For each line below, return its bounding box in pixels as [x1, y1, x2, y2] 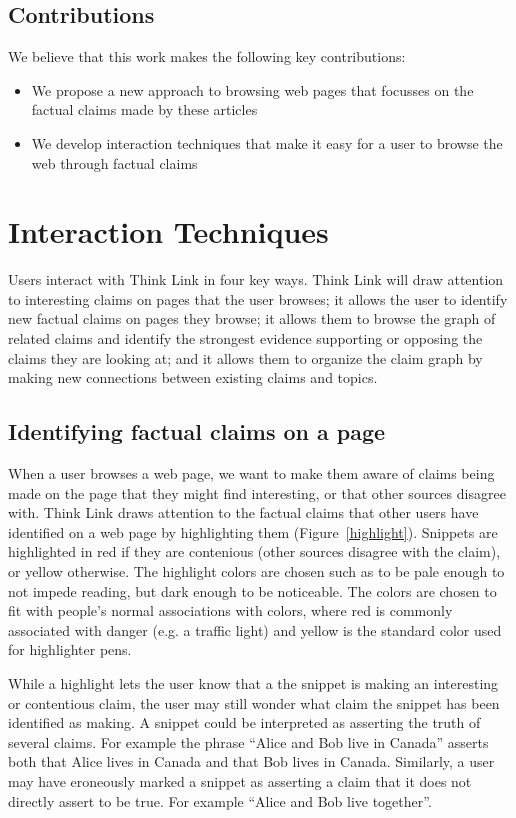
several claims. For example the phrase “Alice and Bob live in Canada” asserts [8, 731, 489, 752]
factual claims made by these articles [31, 99, 258, 120]
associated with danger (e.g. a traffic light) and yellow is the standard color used [8, 619, 502, 640]
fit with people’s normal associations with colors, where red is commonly [8, 600, 453, 621]
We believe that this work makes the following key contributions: [8, 46, 406, 67]
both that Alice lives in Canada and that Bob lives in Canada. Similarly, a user [8, 751, 495, 772]
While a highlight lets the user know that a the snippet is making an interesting [8, 673, 499, 693]
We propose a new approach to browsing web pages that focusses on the [31, 79, 474, 100]
